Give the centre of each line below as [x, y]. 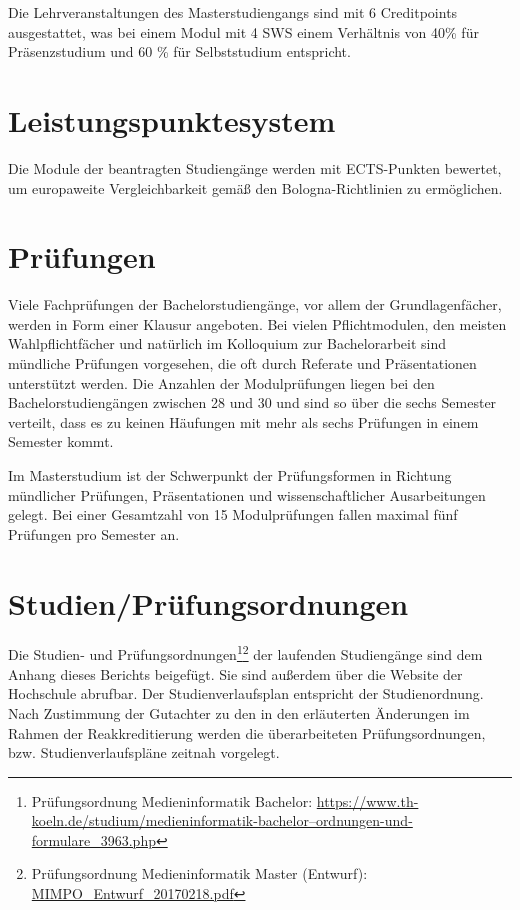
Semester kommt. [61, 441]
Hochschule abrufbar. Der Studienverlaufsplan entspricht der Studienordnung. [246, 693]
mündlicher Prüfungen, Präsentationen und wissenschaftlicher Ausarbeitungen [247, 494]
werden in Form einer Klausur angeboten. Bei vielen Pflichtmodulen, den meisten [257, 323]
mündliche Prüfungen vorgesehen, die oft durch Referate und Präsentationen [242, 363]
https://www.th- [367, 800]
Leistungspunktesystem [172, 119]
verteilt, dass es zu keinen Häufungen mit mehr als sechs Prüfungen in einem [243, 421]
